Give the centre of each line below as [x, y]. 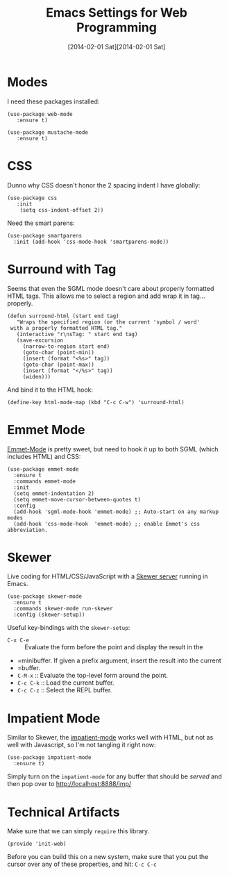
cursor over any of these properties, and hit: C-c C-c [82, 864]
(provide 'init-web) [37, 844]
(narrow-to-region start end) [66, 346]
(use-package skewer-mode [44, 597]
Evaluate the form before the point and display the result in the [114, 647]
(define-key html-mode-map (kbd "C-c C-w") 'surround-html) [96, 402]
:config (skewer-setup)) [49, 615]
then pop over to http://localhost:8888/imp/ [69, 784]
